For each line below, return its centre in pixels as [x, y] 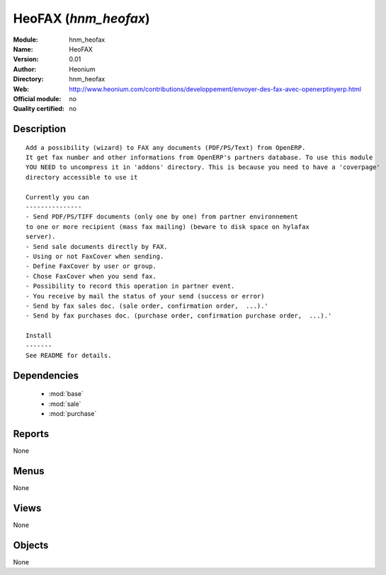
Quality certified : [39, 109]
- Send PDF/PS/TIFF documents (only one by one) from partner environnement [162, 217]
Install [39, 336]
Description [40, 129]
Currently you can [58, 197]
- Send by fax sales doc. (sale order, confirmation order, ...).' [147, 306]
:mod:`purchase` [73, 414]
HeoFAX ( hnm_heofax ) [81, 18]
